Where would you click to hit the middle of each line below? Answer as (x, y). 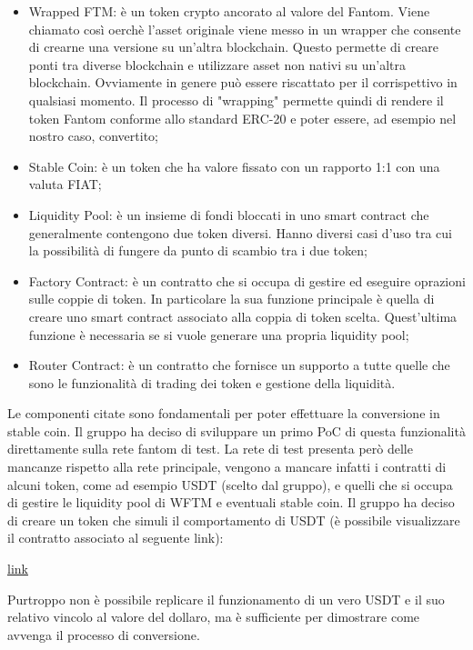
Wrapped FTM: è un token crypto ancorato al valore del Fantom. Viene (229, 11)
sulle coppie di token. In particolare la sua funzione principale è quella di (231, 299)
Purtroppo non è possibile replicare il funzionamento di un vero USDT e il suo (226, 599)
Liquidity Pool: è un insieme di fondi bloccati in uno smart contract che (229, 214)
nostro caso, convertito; (93, 136)
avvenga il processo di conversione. (104, 634)
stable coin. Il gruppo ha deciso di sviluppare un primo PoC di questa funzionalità (236, 430)
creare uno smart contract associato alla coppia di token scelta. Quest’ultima (243, 316)
